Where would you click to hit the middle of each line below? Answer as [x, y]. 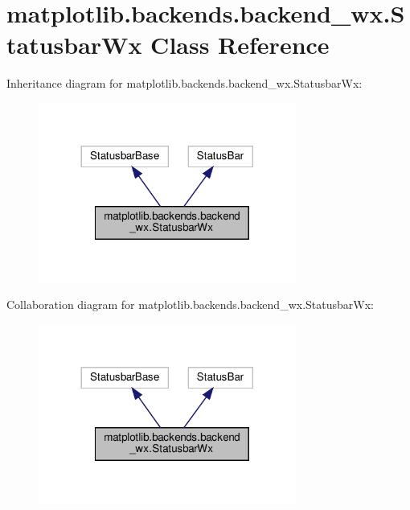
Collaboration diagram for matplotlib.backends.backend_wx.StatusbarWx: [190, 304]
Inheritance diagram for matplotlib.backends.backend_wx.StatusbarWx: [184, 83]
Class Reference [240, 45]
